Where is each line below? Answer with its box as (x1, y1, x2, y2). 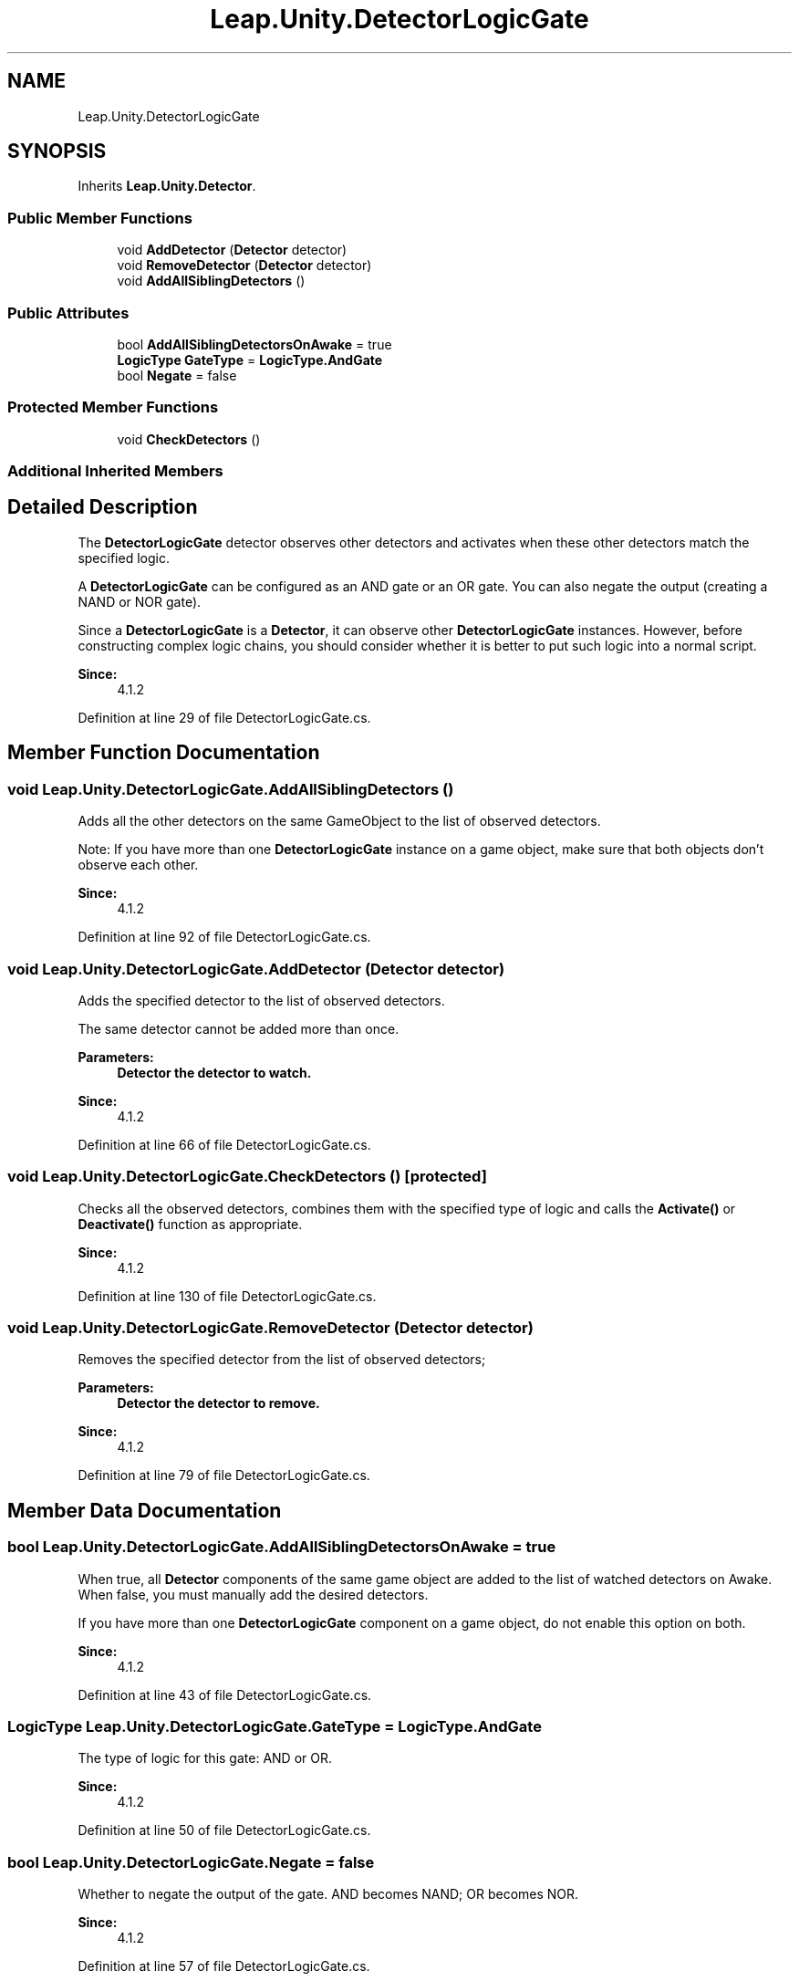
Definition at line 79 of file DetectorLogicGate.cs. (78, 1467, 370, 1484)
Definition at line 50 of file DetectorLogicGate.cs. (78, 1822, 371, 1839)
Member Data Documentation (7, 1498, 282, 1522)
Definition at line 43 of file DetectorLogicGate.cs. (78, 1686, 372, 1703)
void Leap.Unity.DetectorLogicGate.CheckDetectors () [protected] (7, 1167, 487, 1186)
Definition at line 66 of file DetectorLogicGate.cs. (78, 1136, 371, 1152)
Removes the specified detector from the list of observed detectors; (78, 1351, 486, 1368)
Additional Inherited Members (7, 462, 223, 481)
